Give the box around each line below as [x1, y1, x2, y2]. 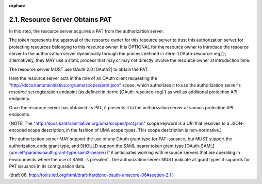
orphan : [9, 3, 26, 8]
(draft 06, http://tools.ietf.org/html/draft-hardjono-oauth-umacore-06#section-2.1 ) [9, 172, 174, 178]
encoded [9, 127, 27, 133]
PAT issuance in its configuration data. [9, 163, 86, 169]
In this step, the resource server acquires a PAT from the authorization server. [9, 28, 164, 34]
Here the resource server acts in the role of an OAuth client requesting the [9, 75, 157, 81]
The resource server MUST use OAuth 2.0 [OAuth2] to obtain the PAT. [9, 66, 149, 72]
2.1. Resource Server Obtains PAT [9, 15, 112, 24]
